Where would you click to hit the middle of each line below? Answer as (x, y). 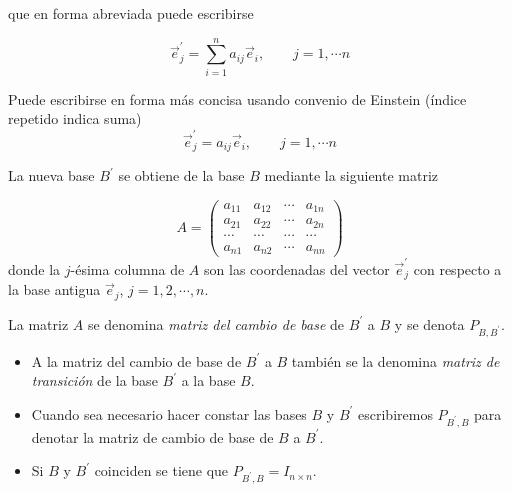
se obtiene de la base (181, 175)
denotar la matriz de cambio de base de (152, 436)
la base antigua (54, 289)
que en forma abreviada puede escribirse (131, 13)
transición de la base (94, 380)
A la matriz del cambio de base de (136, 360)
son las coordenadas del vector (297, 268)
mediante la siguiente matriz (351, 175)
